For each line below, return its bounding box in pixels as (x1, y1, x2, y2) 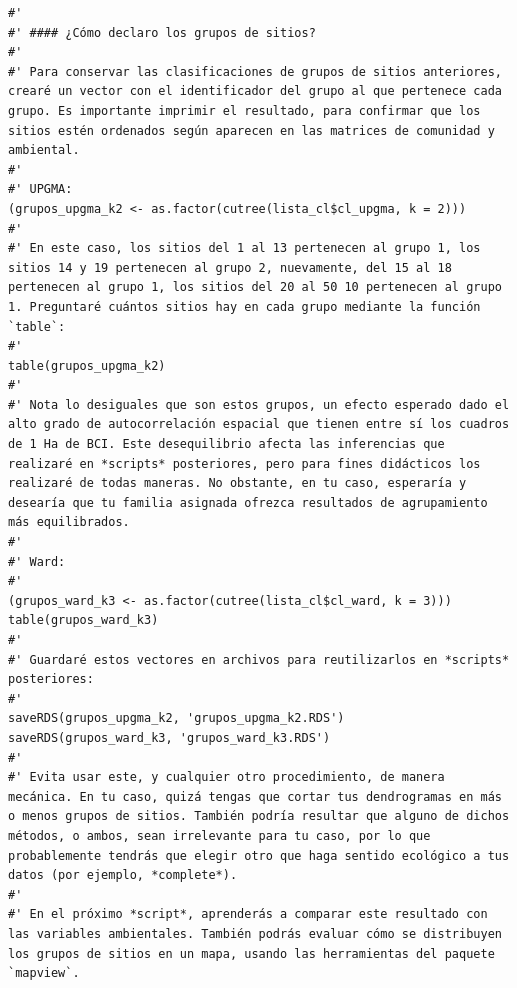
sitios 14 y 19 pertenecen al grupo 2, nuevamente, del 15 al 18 (8, 260, 452, 275)
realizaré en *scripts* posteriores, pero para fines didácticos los (8, 456, 481, 471)
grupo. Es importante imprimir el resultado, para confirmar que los (8, 103, 481, 118)
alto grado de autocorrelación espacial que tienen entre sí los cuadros (8, 417, 510, 432)
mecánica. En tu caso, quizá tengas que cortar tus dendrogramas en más (8, 789, 502, 804)
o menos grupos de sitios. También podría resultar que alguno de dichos (8, 809, 510, 824)
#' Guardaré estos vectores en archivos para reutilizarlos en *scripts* (8, 652, 510, 667)
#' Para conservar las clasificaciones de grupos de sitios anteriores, (8, 64, 502, 79)
